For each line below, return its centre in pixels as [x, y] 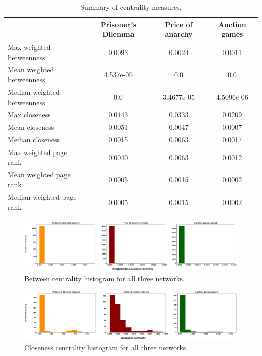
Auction [232, 24]
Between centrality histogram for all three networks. [105, 278]
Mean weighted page [39, 174]
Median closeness [34, 140]
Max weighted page [38, 152]
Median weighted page [42, 197]
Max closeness [29, 114]
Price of [179, 24]
